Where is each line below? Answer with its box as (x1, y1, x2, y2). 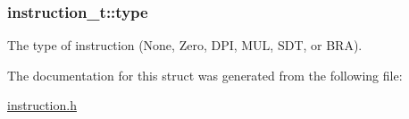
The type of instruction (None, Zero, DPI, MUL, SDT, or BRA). (7, 36, 363, 55)
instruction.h (7, 96, 77, 115)
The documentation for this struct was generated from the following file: (7, 65, 403, 84)
